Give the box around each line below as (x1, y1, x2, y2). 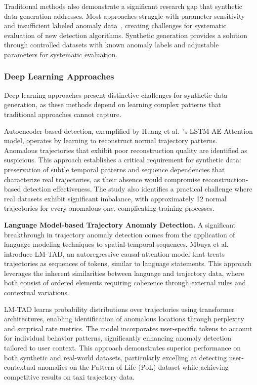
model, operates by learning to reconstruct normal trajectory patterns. (4, 135, 217, 146)
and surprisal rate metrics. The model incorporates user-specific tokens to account (4, 323, 253, 333)
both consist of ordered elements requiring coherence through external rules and (4, 277, 246, 288)
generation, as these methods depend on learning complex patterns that (4, 99, 221, 110)
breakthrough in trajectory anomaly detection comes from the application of (4, 229, 235, 239)
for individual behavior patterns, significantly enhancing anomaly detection (4, 333, 232, 343)
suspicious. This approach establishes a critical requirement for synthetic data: (4, 154, 241, 165)
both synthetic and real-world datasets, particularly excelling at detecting (4, 352, 227, 362)
